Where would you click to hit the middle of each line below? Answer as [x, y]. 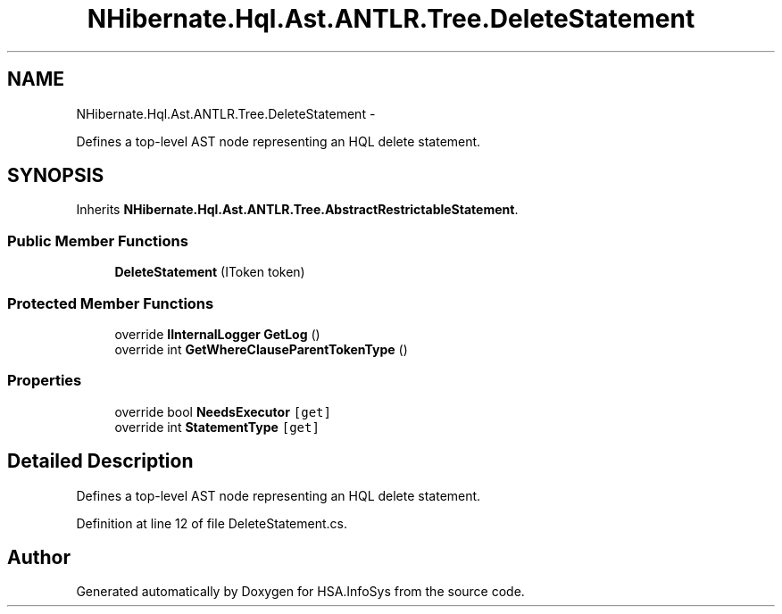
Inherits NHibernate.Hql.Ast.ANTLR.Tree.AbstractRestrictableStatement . [297, 210]
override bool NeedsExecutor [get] [223, 411]
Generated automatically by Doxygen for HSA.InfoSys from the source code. [300, 592]
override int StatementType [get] [217, 427]
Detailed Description [100, 461]
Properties [45, 381]
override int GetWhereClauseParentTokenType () [261, 349]
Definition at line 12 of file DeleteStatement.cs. [212, 523]
